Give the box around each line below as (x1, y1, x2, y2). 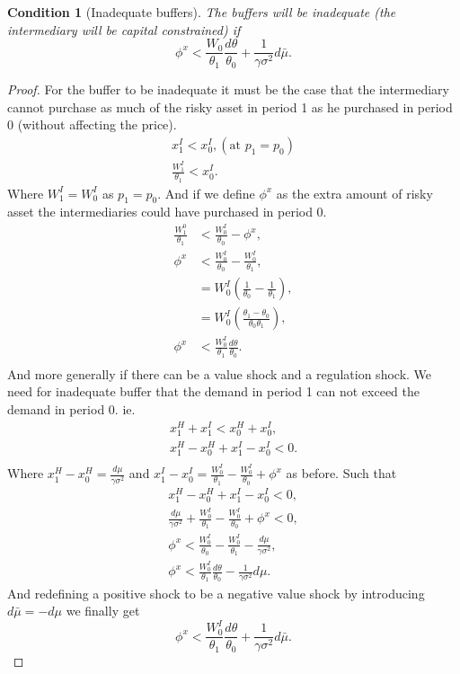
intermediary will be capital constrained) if (7, 20, 241, 39)
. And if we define (157, 183, 255, 202)
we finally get (66, 601, 140, 620)
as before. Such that (286, 464, 397, 483)
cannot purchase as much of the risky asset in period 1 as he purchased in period (7, 97, 453, 116)
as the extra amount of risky (276, 183, 433, 202)
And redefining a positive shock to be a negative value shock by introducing (7, 583, 425, 602)
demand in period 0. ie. (7, 399, 136, 418)
